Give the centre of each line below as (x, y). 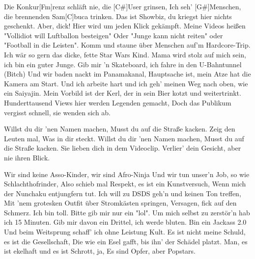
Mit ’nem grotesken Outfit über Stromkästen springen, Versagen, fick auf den (120, 203)
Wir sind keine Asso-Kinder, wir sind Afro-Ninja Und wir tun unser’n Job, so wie (127, 174)
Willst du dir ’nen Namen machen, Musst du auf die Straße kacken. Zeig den (120, 129)
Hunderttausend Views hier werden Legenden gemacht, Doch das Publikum (118, 102)
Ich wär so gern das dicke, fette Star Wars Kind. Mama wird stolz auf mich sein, (125, 54)
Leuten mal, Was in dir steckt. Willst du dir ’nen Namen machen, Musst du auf (124, 138)
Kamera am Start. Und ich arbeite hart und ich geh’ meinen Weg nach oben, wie (126, 83)
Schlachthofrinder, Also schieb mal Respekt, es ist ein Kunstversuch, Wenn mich (125, 184)
